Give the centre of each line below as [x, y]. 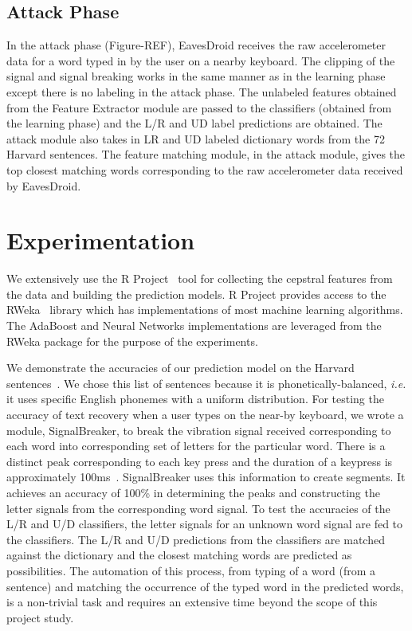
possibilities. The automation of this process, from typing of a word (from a [191, 570]
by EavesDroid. [44, 185]
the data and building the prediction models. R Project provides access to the [196, 294]
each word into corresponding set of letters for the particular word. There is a [196, 446]
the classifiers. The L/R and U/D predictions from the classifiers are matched [196, 539]
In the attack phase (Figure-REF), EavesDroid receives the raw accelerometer [196, 45]
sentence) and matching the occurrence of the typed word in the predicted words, [205, 586]
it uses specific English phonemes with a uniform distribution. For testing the [195, 399]
